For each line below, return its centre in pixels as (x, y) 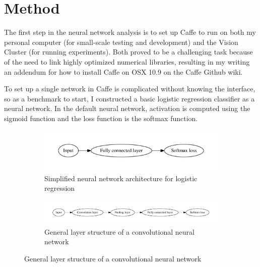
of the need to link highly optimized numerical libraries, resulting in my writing (127, 61)
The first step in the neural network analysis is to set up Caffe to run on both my (130, 32)
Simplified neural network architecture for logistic (121, 178)
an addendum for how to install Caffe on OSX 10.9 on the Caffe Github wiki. (123, 71)
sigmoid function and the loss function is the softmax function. (101, 118)
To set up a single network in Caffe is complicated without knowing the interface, (130, 89)
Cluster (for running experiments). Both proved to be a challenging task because (128, 52)
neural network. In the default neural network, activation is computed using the (127, 108)
